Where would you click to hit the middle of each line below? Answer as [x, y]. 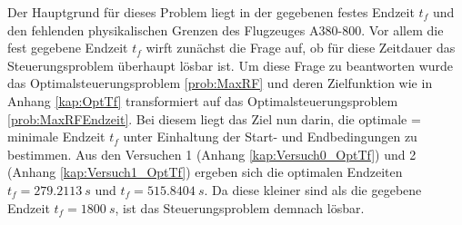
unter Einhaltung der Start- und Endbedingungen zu [270, 137]
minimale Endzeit [56, 137]
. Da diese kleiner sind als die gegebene [313, 189]
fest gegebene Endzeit [68, 48]
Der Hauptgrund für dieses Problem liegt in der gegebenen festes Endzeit [211, 12]
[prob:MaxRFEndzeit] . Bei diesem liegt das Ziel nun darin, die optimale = [214, 118]
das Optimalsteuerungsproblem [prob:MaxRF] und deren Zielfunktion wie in [220, 83]
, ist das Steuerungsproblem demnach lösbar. [240, 207]
